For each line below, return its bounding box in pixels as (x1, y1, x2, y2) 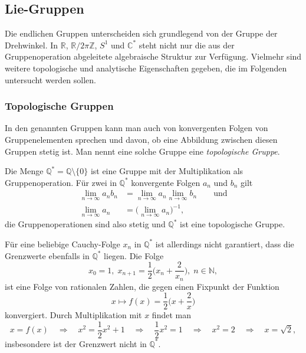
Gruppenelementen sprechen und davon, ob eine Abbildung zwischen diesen (5, 133, 278, 145)
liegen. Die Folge (104, 249, 164, 262)
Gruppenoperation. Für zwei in (5, 176, 117, 188)
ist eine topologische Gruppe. (180, 218, 285, 230)
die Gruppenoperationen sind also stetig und (5, 218, 166, 230)
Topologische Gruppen (5, 99, 114, 113)
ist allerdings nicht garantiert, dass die (155, 237, 294, 250)
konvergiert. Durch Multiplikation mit (5, 309, 142, 321)
